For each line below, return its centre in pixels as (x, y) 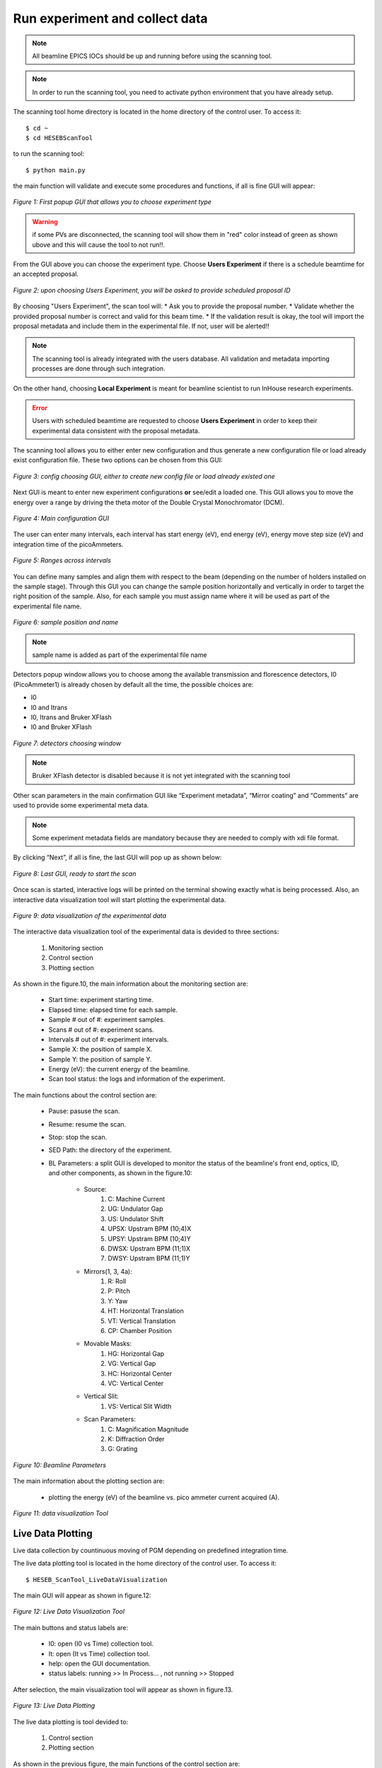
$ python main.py (56, 170)
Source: (95, 1189)
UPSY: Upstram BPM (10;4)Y (149, 1238)
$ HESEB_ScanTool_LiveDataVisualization (97, 1580)
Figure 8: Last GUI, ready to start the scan (75, 873)
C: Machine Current (137, 1199)
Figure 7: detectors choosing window (67, 743)
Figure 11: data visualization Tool (61, 1513)
